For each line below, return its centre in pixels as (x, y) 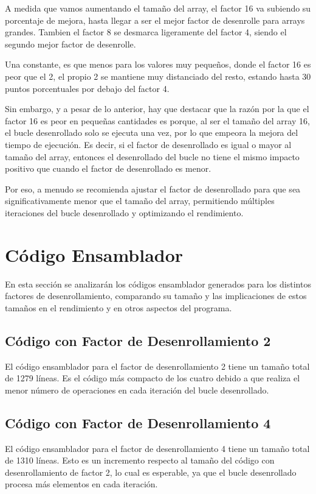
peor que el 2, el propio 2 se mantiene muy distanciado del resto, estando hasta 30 (158, 76)
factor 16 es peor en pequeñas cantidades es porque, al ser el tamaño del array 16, (157, 120)
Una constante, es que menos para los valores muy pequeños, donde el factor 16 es (158, 64)
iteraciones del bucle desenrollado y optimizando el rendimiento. (124, 212)
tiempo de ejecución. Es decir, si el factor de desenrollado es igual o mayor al (148, 144)
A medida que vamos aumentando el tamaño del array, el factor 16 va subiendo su (158, 8)
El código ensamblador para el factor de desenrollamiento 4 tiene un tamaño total (157, 448)
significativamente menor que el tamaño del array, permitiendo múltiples (140, 201)
